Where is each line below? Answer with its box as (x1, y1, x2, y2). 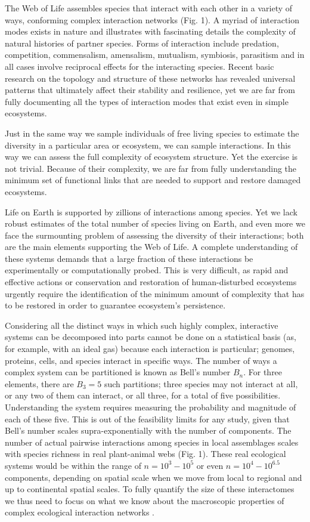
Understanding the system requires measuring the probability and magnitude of (5, 401, 296, 413)
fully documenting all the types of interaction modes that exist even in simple (5, 95, 289, 107)
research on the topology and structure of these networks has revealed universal (5, 72, 296, 84)
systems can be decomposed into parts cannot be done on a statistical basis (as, (5, 331, 296, 343)
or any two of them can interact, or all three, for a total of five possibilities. (5, 389, 281, 401)
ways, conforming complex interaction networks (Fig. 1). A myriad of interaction (5, 13, 300, 26)
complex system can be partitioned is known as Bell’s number (5, 366, 231, 378)
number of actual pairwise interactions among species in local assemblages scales (5, 435, 299, 448)
